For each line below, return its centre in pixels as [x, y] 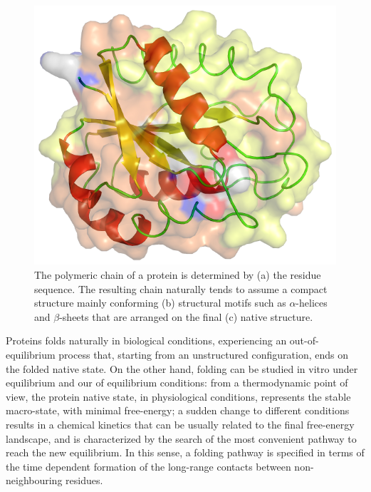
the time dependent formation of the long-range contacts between [148, 466]
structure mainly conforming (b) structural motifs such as [160, 303]
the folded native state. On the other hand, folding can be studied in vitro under [182, 368]
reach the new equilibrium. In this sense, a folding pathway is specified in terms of [185, 452]
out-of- [304, 340]
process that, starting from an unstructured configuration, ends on [204, 354]
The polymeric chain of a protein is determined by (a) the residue [178, 275]
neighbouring [34, 480]
